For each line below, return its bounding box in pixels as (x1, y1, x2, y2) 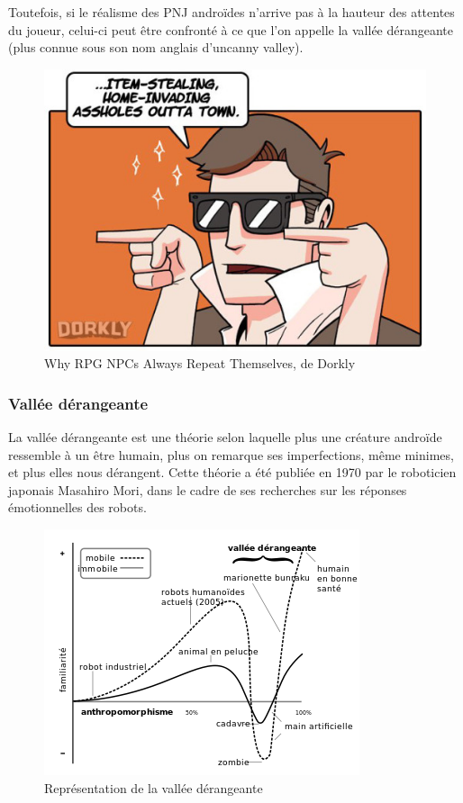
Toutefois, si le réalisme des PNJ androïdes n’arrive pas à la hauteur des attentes (8, 3, 455, 21)
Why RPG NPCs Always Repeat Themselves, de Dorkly (44, 354, 356, 373)
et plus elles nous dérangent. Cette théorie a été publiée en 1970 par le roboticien (8, 463, 457, 482)
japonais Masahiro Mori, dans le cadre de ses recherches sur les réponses (8, 480, 407, 499)
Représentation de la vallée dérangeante (44, 778, 263, 797)
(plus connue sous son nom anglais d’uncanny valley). (8, 38, 304, 57)
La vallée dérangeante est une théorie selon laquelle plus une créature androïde (8, 428, 442, 447)
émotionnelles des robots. (8, 498, 147, 517)
